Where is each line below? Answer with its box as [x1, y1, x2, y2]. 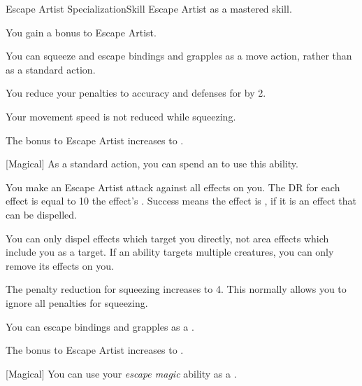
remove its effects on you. [6, 258, 114, 273]
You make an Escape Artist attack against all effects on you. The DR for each [6, 179, 340, 194]
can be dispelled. [6, 207, 77, 221]
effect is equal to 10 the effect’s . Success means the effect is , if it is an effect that [6, 193, 357, 208]
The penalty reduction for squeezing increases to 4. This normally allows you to [6, 282, 347, 296]
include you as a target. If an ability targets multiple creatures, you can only [6, 244, 334, 259]
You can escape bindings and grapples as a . [6, 319, 194, 333]
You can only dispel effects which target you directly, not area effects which [6, 230, 329, 245]
